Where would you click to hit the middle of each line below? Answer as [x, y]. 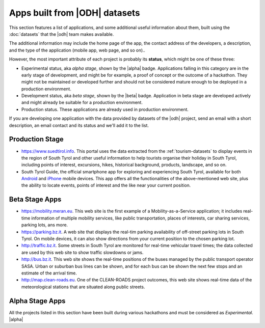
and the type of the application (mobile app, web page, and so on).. [77, 50]
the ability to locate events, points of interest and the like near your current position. [106, 185]
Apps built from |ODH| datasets [75, 13]
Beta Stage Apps [35, 200]
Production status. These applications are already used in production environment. [105, 109]
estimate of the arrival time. [49, 273]
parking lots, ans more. [45, 225]
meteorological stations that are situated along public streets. [83, 287]
